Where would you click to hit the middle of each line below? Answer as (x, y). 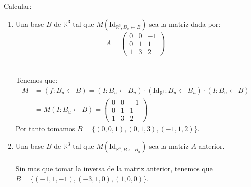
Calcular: (18, 6)
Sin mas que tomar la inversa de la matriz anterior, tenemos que (114, 168)
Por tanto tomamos (45, 128)
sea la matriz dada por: (185, 24)
